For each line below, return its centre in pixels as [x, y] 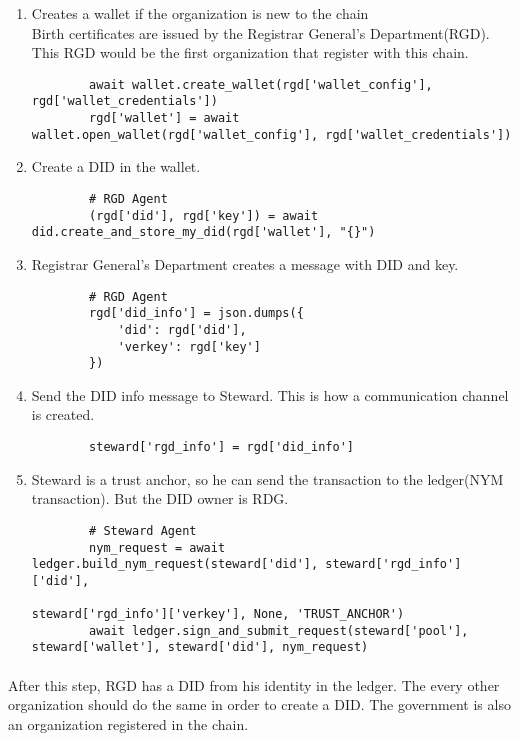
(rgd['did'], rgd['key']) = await [204, 215]
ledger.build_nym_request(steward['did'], [175, 564]
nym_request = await [157, 547]
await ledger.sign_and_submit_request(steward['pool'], [279, 630]
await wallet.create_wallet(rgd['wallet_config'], [261, 84]
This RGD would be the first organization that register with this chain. [250, 52]
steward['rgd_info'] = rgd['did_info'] [221, 447]
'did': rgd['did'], [182, 329]
